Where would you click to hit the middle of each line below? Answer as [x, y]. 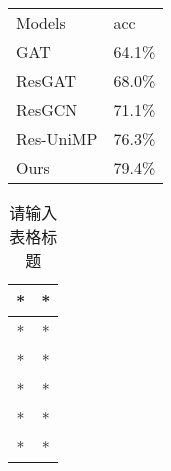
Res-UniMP [57, 138]
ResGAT [46, 80]
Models [41, 22]
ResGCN [47, 109]
